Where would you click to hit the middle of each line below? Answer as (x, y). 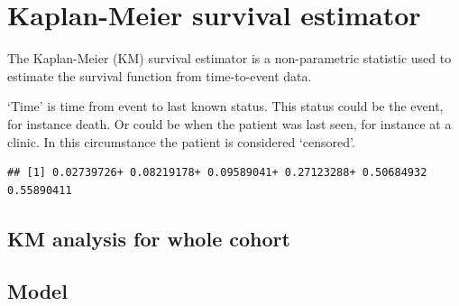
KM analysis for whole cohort (149, 238)
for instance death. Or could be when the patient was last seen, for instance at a (229, 123)
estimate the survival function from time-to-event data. (160, 75)
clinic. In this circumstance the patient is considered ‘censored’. (181, 141)
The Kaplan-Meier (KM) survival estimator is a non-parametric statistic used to (229, 58)
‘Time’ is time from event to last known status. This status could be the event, (225, 106)
